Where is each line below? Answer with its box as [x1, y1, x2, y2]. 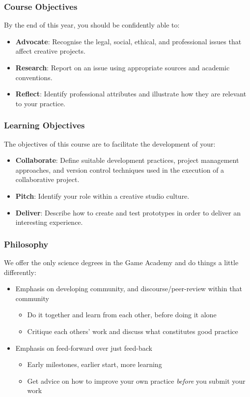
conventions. [15, 72, 53, 82]
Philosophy [4, 238, 49, 250]
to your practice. [15, 98, 65, 108]
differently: [4, 267, 36, 277]
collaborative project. [15, 174, 80, 184]
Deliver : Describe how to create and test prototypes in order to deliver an [15, 207, 241, 217]
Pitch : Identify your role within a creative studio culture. [15, 190, 190, 201]
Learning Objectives [4, 119, 85, 131]
